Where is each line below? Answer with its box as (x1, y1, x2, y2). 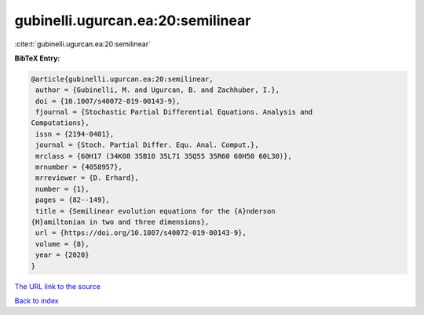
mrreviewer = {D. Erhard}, (35, 174, 139, 182)
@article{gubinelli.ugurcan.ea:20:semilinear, (31, 75, 214, 83)
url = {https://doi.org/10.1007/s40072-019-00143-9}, (35, 229, 247, 237)
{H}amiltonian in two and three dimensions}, (31, 218, 210, 226)
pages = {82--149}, (35, 196, 110, 204)
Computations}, (31, 119, 90, 127)
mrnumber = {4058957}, (35, 163, 123, 172)
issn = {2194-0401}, (35, 130, 115, 138)
